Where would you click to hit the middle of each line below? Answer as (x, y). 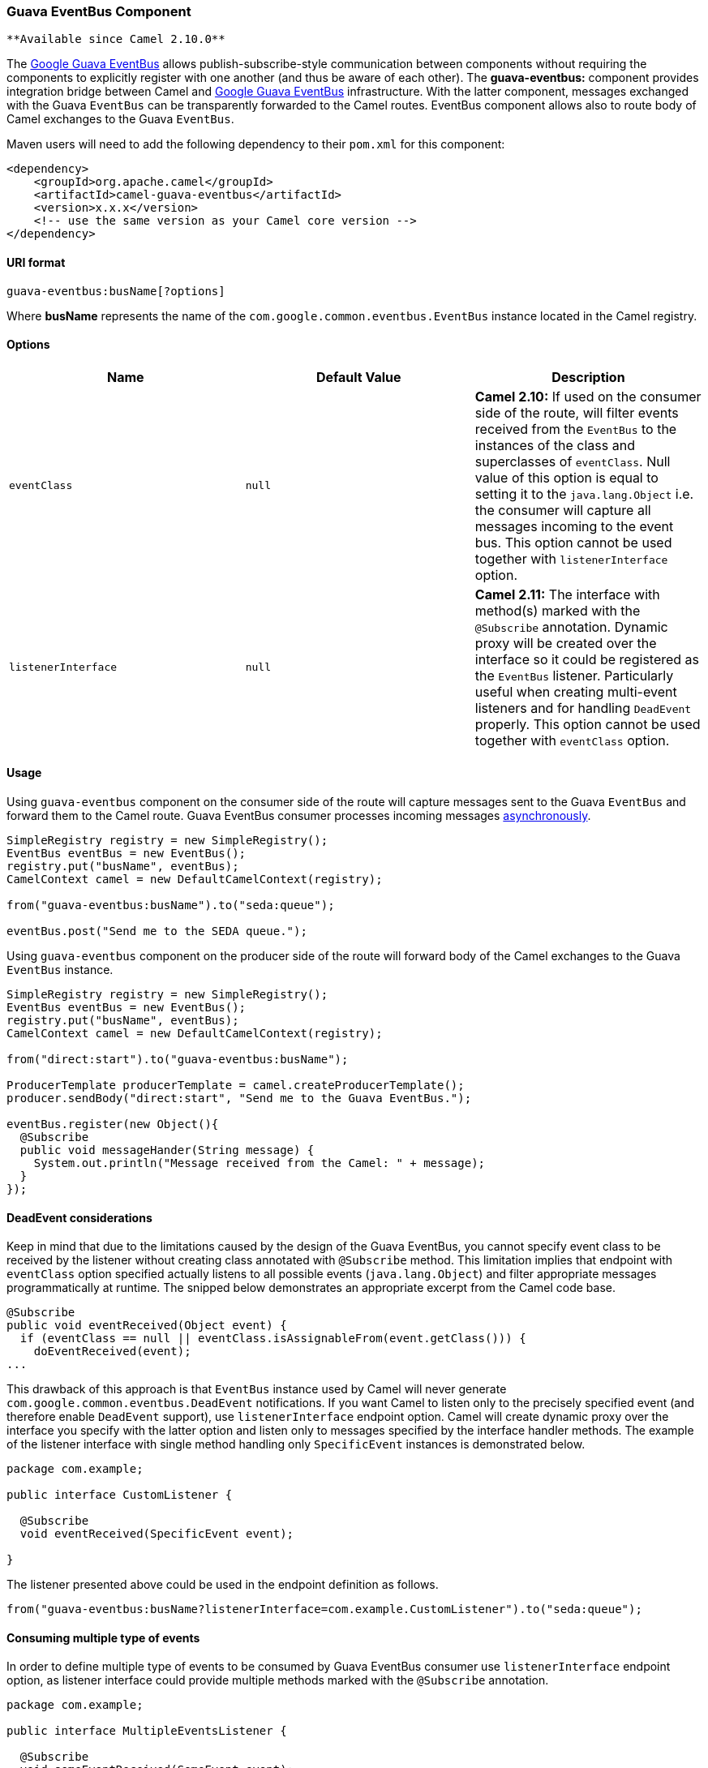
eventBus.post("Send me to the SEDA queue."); (157, 931)
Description (588, 377)
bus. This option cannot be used (573, 542)
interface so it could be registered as (587, 659)
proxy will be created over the (566, 643)
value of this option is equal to (566, 477)
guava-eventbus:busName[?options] (116, 291)
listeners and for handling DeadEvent (583, 708)
